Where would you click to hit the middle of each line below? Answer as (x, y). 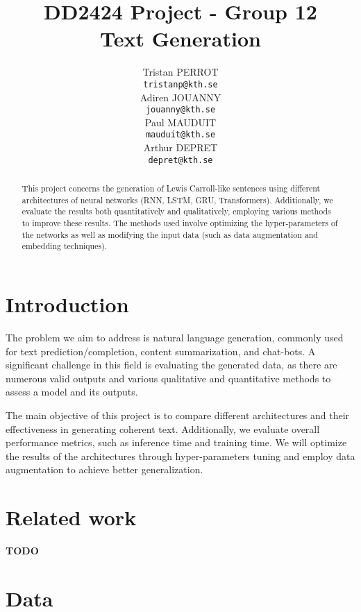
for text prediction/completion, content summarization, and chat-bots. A (161, 351)
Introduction (67, 304)
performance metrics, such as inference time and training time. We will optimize (176, 442)
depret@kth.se (180, 160)
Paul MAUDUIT (180, 122)
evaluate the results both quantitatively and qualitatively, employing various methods (176, 211)
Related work (71, 517)
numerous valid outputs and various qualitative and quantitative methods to (168, 378)
